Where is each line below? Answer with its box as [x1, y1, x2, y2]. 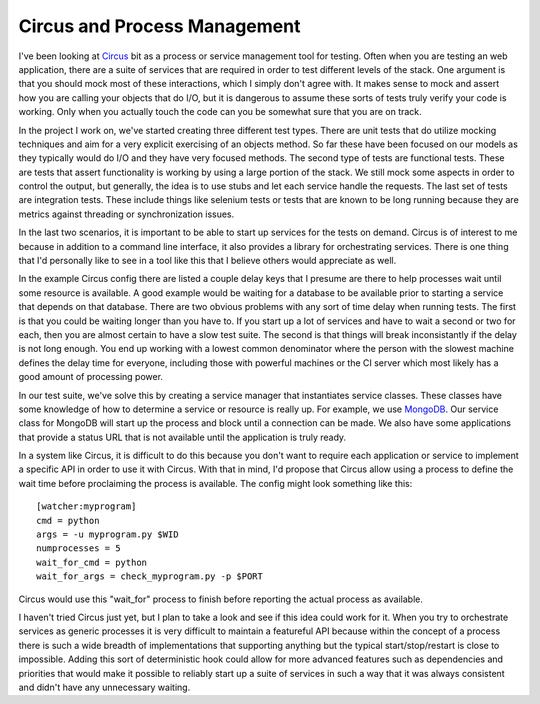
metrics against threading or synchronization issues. [18, 208, 235, 220]
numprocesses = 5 [36, 543, 121, 554]
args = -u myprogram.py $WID [36, 529, 179, 540]
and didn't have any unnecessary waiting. [18, 681, 191, 693]
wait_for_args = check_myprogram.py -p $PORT [36, 571, 264, 582]
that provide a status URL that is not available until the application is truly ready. [18, 431, 347, 443]
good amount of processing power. [18, 371, 164, 383]
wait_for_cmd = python [36, 556, 148, 568]
